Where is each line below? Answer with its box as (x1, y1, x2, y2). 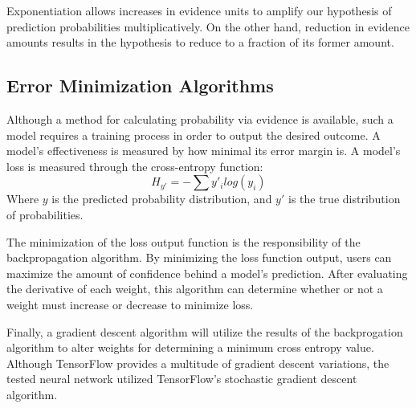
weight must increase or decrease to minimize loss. (6, 296, 254, 312)
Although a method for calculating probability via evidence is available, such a (6, 110, 394, 127)
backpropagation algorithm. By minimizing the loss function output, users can (6, 249, 392, 266)
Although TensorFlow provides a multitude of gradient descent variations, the (6, 354, 389, 371)
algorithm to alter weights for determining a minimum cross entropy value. (6, 339, 374, 356)
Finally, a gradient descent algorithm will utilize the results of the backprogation (6, 323, 403, 340)
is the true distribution (288, 190, 401, 207)
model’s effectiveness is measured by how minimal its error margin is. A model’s (6, 142, 401, 159)
